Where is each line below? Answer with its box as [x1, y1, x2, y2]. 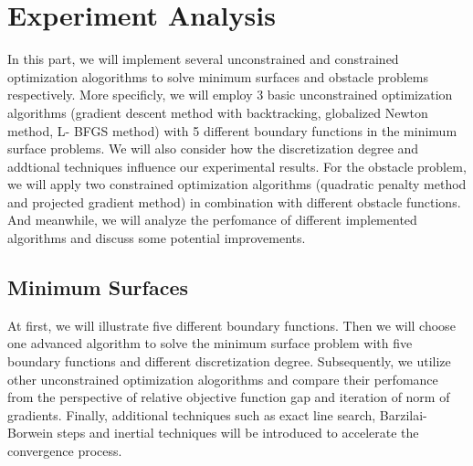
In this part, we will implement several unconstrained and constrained [7, 49, 399, 69]
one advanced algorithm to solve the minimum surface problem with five [7, 334, 413, 353]
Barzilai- [379, 405, 427, 424]
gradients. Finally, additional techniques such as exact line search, [7, 405, 376, 424]
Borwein [7, 423, 54, 442]
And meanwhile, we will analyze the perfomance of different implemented [7, 210, 417, 229]
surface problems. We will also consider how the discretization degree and [7, 139, 419, 158]
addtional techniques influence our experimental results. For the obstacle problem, [7, 156, 467, 175]
